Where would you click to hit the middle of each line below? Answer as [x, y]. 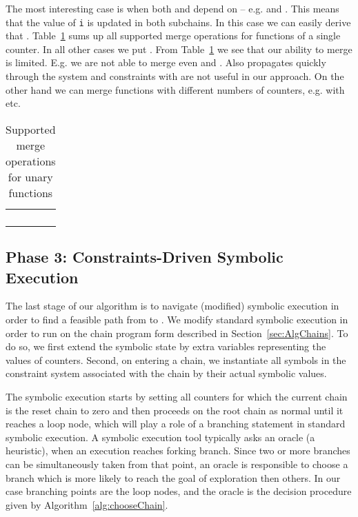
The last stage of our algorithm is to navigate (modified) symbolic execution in [172, 306]
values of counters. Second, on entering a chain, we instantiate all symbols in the [176, 359]
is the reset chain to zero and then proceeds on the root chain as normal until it [175, 410]
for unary [30, 176]
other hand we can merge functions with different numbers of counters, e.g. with [175, 89]
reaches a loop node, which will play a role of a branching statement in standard [176, 424]
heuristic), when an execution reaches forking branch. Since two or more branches [178, 450]
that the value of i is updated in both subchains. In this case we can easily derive [178, 22]
